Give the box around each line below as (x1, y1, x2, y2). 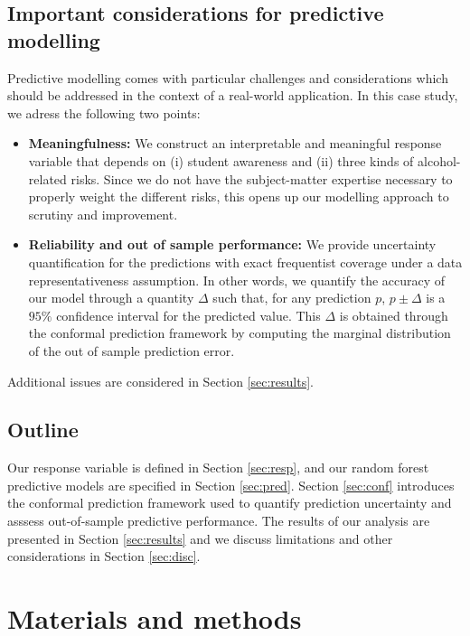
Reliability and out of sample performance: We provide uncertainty (28, 235, 437, 254)
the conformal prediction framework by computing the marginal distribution (28, 323, 451, 342)
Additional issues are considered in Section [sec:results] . (7, 371, 314, 390)
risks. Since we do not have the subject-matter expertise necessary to (70, 169, 453, 188)
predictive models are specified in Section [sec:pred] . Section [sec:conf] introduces (7, 475, 455, 494)
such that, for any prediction (212, 288, 371, 307)
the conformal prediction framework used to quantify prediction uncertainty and (7, 493, 452, 512)
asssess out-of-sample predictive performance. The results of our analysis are (7, 511, 430, 530)
